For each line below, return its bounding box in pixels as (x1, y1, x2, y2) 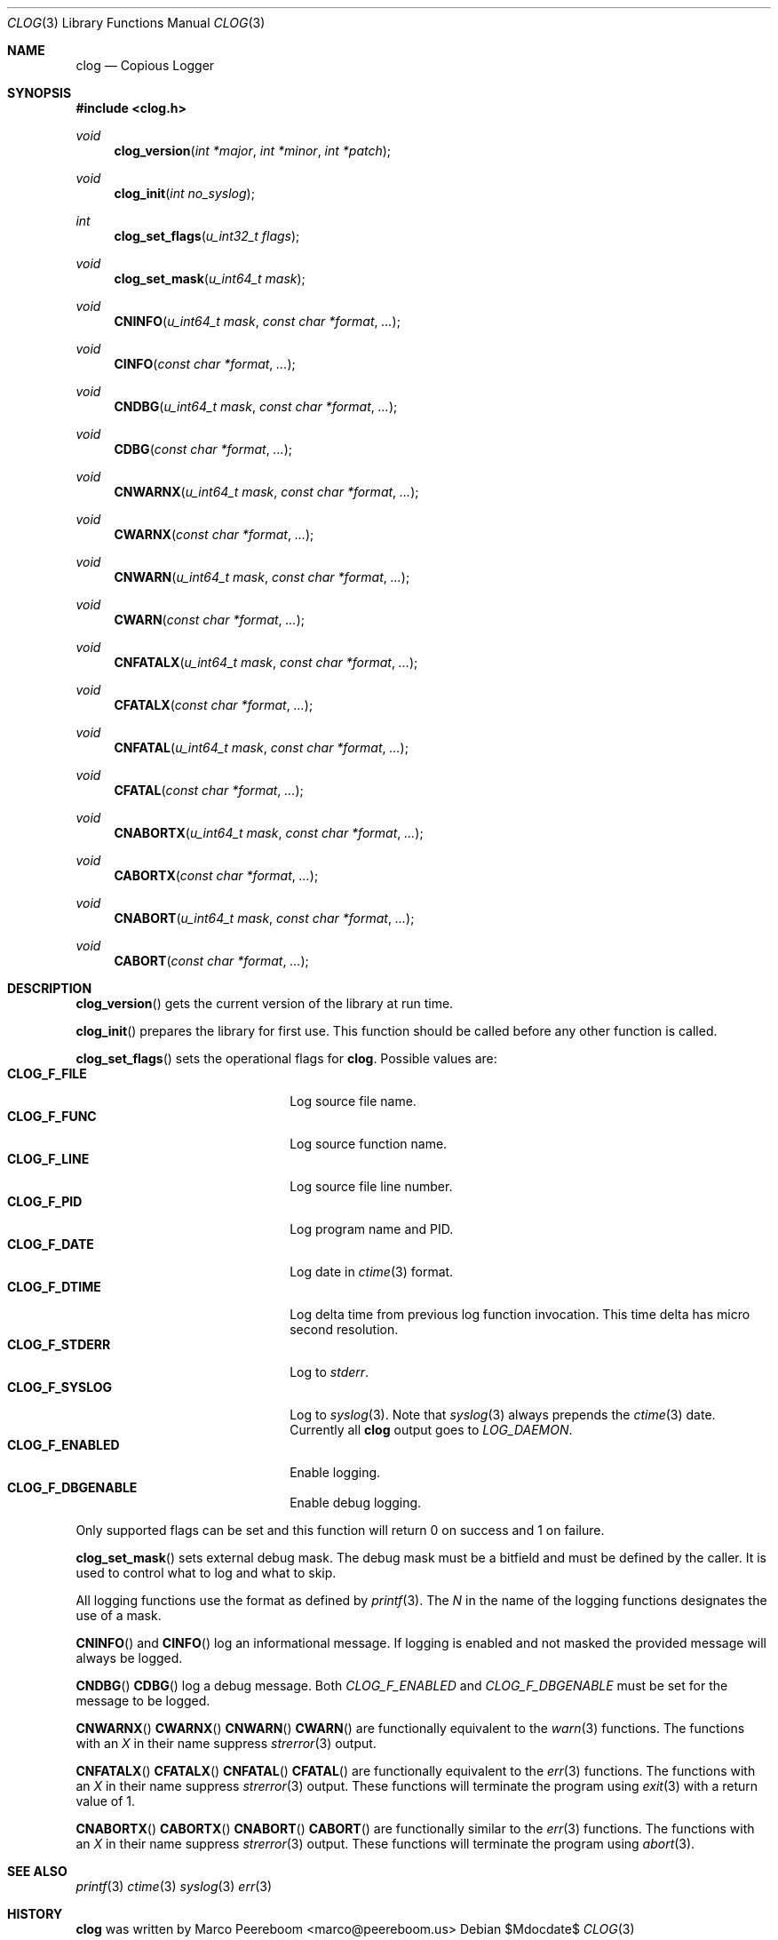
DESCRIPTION (7, 981, 92, 996)
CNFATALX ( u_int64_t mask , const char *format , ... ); (114, 655, 418, 670)
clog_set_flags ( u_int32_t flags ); (114, 228, 300, 243)
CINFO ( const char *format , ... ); (114, 356, 296, 371)
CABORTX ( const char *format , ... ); (114, 868, 319, 883)
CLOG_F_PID (7, 1194, 83, 1209)
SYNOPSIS (7, 85, 72, 100)
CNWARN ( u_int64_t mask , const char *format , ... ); (114, 569, 410, 584)
